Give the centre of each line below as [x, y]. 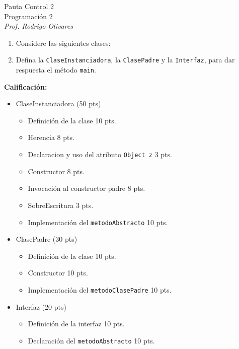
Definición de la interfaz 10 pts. [76, 324]
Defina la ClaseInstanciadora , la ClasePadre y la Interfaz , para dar [125, 60]
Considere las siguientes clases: [63, 43]
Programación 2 [28, 16]
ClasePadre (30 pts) [47, 239]
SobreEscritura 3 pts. [61, 205]
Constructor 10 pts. [58, 273]
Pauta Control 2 [29, 6]
